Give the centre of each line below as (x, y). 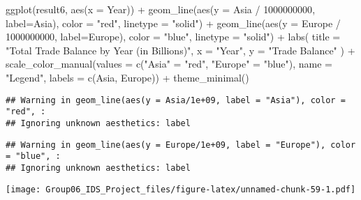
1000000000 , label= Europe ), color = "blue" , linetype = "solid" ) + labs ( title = (173, 37)
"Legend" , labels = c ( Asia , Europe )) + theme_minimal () (127, 77)
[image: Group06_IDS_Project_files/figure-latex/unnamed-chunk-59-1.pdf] (181, 189)
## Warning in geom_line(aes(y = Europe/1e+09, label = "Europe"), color (181, 145)
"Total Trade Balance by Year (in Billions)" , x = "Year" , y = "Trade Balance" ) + (180, 50)
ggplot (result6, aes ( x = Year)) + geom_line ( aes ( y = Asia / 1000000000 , (161, 9)
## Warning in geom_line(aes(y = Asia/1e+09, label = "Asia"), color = (176, 100)
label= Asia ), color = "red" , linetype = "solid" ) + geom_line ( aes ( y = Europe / (173, 23)
